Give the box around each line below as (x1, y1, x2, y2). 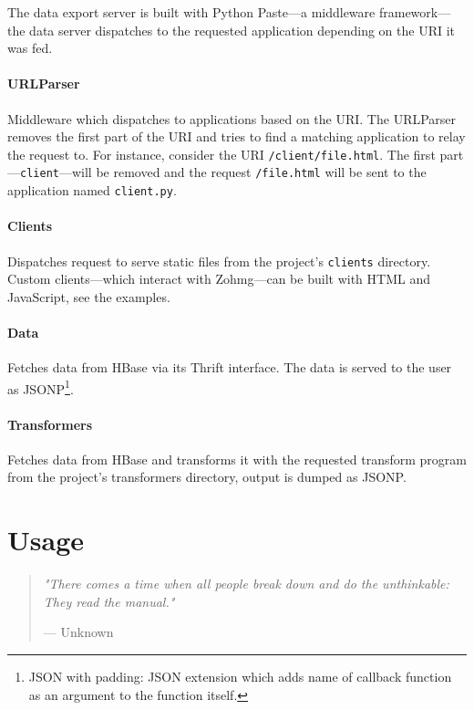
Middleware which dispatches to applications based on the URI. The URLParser (7, 109, 457, 128)
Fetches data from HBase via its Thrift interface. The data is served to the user (7, 358, 452, 377)
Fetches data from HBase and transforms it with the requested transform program (7, 449, 467, 468)
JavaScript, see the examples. (7, 287, 170, 306)
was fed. (7, 38, 53, 57)
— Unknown (43, 622, 114, 642)
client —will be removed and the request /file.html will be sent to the (20, 162, 427, 182)
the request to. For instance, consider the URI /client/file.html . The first (7, 144, 436, 163)
